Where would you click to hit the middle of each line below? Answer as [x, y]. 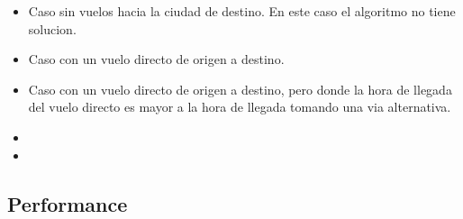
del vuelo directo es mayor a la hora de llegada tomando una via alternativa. [240, 107]
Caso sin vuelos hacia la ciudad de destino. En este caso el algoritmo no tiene [242, 11]
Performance [68, 203]
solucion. [52, 28]
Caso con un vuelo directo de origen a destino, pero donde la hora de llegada [240, 89]
